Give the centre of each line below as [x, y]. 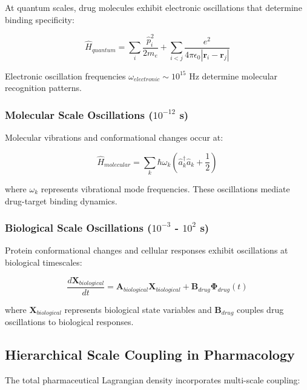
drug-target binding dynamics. [61, 200]
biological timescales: [44, 262]
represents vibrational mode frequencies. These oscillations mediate [165, 188]
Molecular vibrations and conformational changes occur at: [114, 137]
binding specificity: [40, 19]
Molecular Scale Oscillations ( [79, 114]
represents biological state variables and [138, 309]
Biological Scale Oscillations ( [78, 228]
